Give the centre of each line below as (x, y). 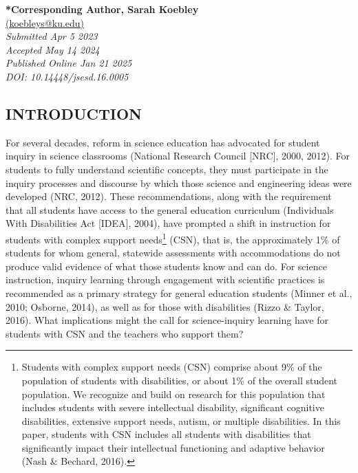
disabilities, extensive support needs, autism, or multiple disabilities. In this (181, 420)
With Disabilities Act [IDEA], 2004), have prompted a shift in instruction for (168, 223)
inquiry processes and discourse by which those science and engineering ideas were (179, 183)
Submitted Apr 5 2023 (52, 36)
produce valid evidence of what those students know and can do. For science (166, 266)
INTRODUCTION (74, 113)
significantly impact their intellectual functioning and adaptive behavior (173, 447)
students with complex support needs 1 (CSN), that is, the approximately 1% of (173, 238)
